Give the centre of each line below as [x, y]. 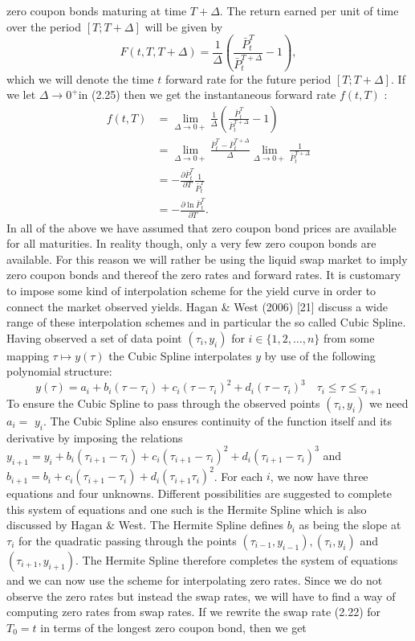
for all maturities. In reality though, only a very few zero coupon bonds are [191, 243]
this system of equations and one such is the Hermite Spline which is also [187, 509]
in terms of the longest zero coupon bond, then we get [173, 627]
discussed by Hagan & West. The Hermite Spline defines [145, 525]
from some [349, 337]
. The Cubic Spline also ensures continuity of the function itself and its [218, 420]
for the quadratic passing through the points [127, 540]
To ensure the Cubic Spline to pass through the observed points [163, 403]
